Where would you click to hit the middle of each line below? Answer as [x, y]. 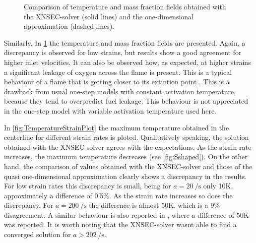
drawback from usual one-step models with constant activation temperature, [120, 91]
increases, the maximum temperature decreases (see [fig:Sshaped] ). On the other [126, 156]
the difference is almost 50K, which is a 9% [155, 205]
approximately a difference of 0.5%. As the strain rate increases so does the [118, 195]
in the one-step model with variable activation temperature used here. [110, 110]
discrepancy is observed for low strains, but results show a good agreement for [123, 52]
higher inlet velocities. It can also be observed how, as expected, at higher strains [128, 62]
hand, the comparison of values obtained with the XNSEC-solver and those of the [128, 166]
